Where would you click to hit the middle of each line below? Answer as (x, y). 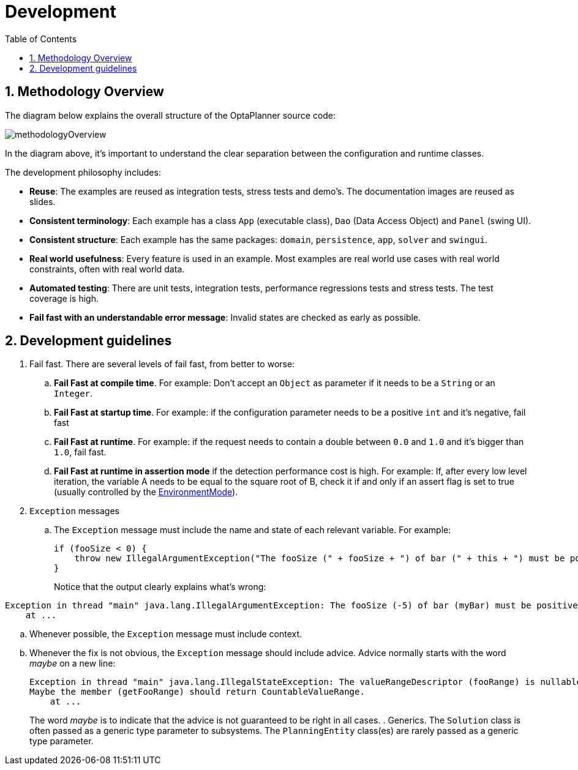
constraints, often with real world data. (107, 269)
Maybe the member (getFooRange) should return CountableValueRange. (197, 692)
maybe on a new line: (73, 663)
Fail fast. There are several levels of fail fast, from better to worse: (162, 364)
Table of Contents (41, 39)
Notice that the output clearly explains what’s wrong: (160, 587)
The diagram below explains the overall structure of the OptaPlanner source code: (171, 115)
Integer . (73, 394)
